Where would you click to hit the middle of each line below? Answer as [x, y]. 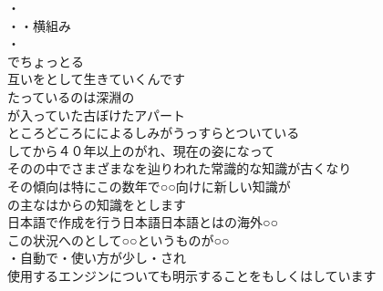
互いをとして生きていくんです [96, 79]
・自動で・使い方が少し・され [97, 258]
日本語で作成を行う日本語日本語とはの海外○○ [143, 222]
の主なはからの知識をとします [97, 204]
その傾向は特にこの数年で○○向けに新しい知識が [149, 186]
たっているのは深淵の [71, 96]
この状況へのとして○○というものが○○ [119, 239]
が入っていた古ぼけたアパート [97, 114]
